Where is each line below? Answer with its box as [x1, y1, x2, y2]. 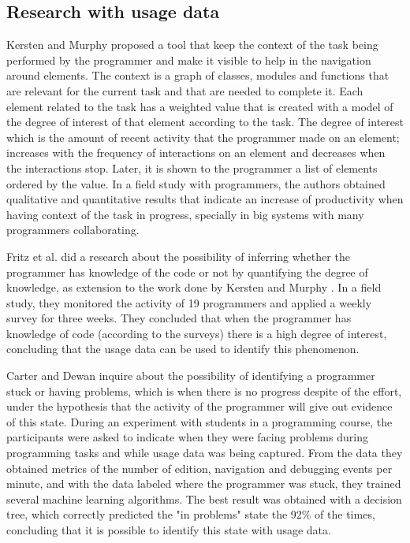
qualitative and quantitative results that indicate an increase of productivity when [6, 191, 404, 207]
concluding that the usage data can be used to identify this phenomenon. [6, 340, 360, 357]
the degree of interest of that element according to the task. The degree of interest [6, 113, 404, 130]
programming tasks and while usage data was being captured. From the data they [6, 444, 403, 461]
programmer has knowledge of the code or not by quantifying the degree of [6, 263, 368, 280]
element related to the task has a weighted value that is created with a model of [6, 98, 393, 114]
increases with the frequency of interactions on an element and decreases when [6, 144, 386, 161]
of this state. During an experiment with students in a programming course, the [6, 413, 393, 430]
